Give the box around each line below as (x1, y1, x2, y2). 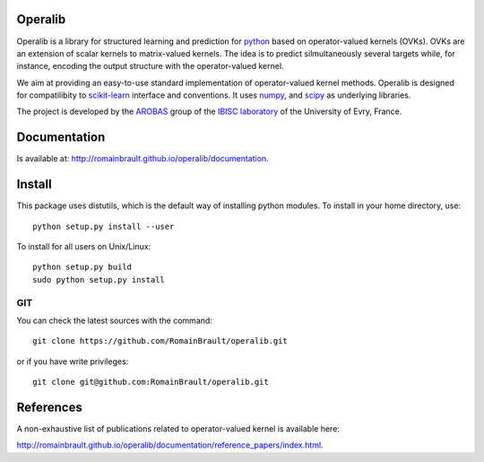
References (16, 399, 82, 414)
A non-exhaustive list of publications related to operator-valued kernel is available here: (16, 423, 341, 434)
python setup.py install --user (32, 221, 175, 231)
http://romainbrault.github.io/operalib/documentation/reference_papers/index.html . (16, 440, 324, 450)
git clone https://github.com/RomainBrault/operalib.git (32, 336, 289, 346)
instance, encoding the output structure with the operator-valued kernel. (16, 61, 284, 72)
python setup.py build (32, 262, 133, 273)
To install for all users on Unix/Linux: (16, 241, 151, 252)
